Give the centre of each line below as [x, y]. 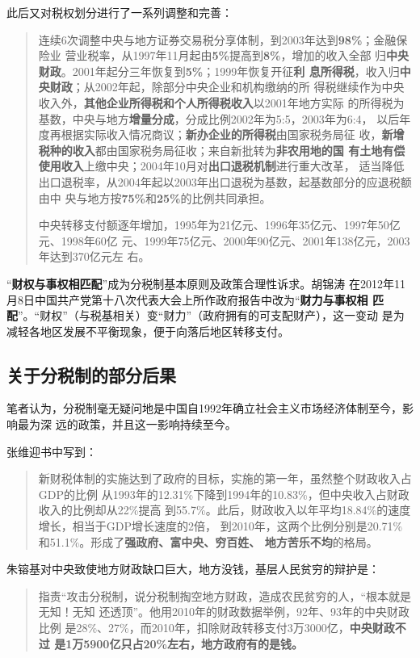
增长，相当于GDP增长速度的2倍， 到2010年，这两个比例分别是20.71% [220, 526]
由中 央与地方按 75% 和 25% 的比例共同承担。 [155, 197]
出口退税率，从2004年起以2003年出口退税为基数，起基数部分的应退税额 [225, 181]
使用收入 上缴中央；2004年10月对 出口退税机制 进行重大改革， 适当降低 [221, 166]
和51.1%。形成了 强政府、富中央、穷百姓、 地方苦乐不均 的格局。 [208, 541]
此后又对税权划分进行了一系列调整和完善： [120, 12]
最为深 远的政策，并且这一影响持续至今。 [127, 424]
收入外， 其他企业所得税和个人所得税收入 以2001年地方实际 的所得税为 [221, 102]
